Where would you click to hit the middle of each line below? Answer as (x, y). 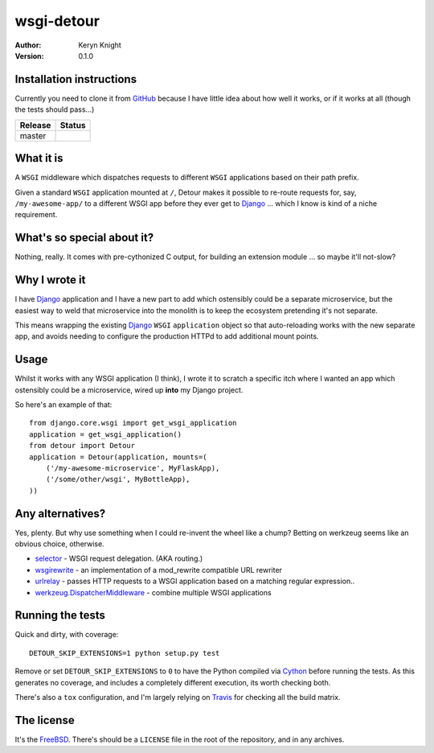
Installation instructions (76, 79)
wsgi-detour (57, 21)
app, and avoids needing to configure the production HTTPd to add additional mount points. (167, 336)
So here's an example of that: (63, 404)
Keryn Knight (100, 45)
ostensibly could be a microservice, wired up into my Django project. (129, 389)
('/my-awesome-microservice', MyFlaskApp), (133, 468)
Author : (28, 45)
